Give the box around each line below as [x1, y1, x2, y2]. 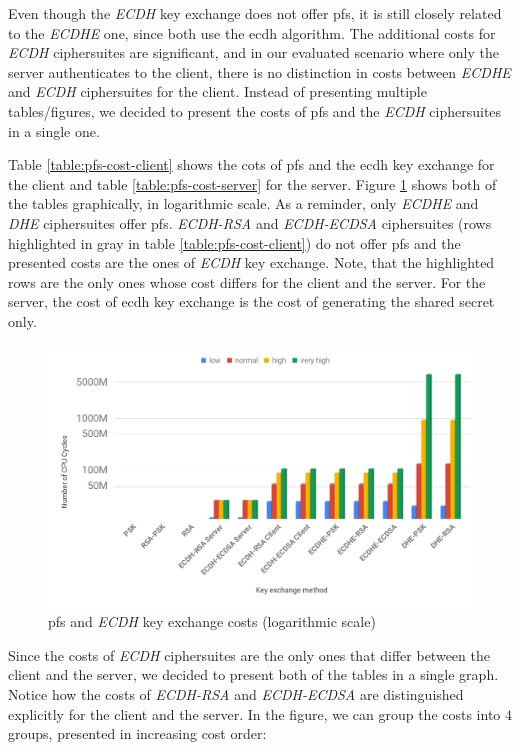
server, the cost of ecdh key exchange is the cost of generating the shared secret [8, 291, 495, 312]
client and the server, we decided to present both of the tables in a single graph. [8, 664, 499, 685]
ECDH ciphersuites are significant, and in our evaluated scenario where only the [8, 42, 499, 63]
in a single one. [8, 120, 100, 141]
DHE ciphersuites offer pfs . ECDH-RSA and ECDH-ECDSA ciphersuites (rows [8, 212, 492, 233]
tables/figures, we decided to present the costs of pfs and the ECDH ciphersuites [8, 100, 502, 121]
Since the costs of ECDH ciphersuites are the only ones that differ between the [8, 644, 490, 665]
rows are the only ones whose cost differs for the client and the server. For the [8, 271, 486, 292]
